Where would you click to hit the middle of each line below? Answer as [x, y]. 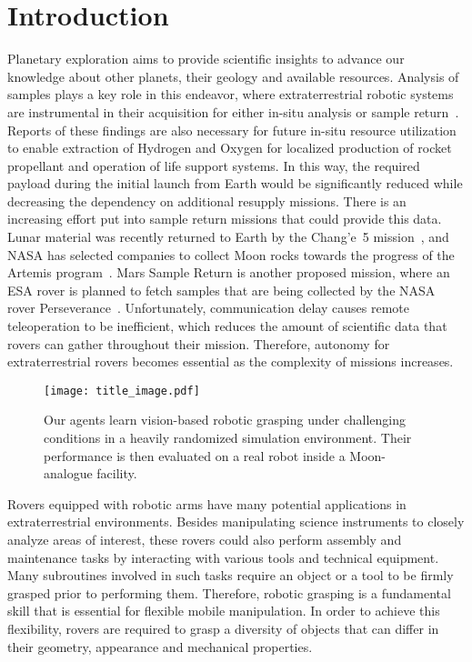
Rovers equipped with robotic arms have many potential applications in [207, 503]
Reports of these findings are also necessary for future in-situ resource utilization [232, 130]
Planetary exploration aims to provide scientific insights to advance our [206, 59]
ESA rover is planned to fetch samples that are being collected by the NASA [221, 290]
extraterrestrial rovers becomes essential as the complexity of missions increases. [231, 361]
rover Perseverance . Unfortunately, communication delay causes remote [209, 308]
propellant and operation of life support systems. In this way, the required [214, 165]
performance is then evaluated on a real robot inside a [195, 455]
